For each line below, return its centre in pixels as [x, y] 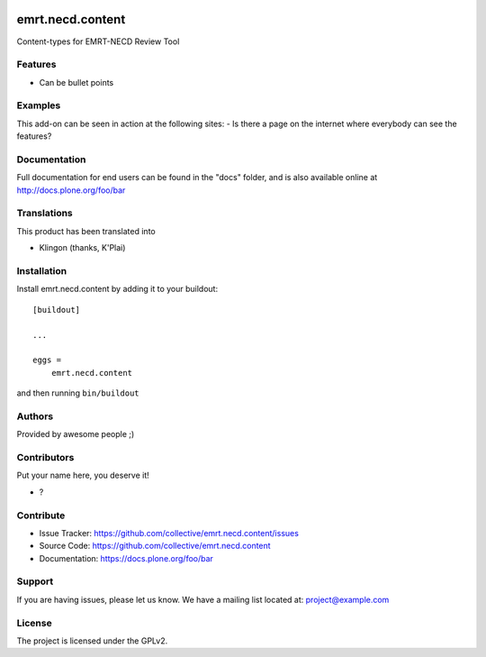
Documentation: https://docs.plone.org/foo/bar [126, 558]
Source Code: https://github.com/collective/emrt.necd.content [155, 546]
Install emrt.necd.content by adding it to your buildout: [117, 289]
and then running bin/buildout [78, 393]
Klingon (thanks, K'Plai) [82, 248]
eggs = [47, 360]
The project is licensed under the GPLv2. [92, 641]
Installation [42, 271]
